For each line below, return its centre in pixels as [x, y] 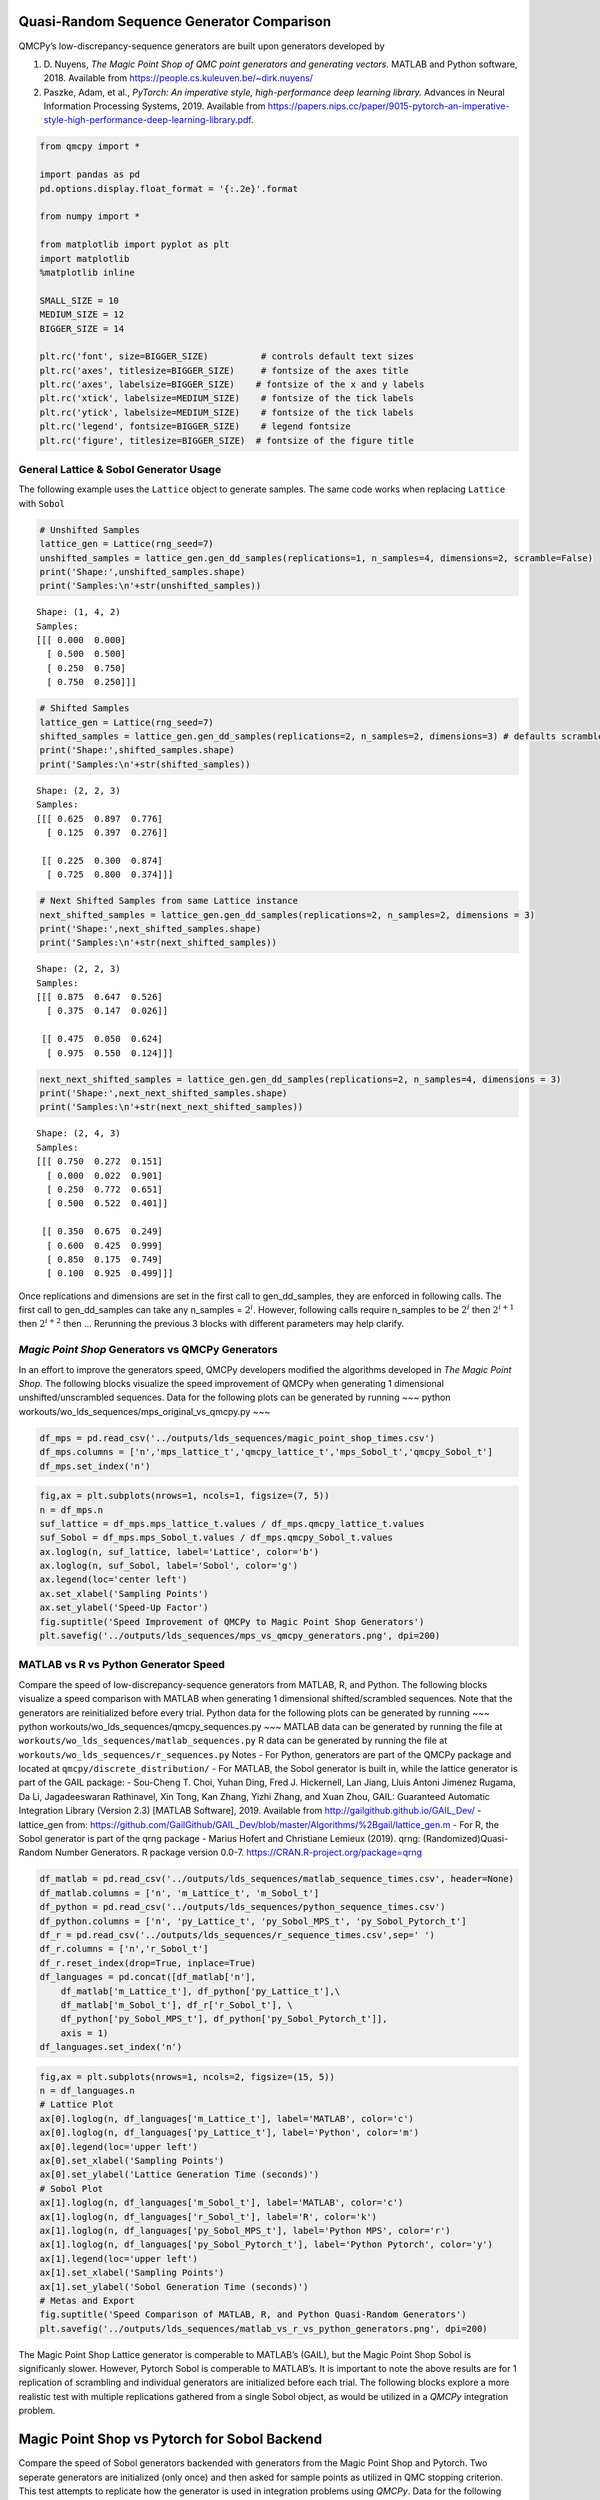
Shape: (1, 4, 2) [78, 612]
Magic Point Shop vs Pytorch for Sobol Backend [170, 2439]
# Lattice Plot [76, 2104]
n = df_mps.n [71, 1509]
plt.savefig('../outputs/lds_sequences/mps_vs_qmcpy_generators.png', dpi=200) [240, 1636]
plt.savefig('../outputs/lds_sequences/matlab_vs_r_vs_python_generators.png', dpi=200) [264, 2328]
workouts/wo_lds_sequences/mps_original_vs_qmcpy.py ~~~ [144, 1411]
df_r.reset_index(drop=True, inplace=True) [148, 1963]
